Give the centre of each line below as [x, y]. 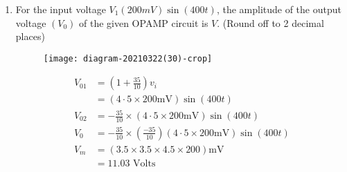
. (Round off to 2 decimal [270, 22]
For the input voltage [61, 9]
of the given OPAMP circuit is [144, 22]
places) [30, 36]
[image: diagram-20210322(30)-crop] [128, 58]
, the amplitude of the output [279, 9]
